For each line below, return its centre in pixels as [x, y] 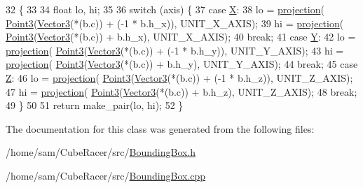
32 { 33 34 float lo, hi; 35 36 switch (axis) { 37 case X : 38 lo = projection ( [165, 9]
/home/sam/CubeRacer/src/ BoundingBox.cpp [106, 175]
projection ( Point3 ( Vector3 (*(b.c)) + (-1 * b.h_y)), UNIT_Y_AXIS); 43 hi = [175, 50]
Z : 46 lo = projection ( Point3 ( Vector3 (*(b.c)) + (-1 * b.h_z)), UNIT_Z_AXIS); [179, 77]
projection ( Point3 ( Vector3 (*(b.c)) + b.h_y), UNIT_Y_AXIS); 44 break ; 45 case [182, 64]
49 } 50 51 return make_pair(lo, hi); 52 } [95, 105]
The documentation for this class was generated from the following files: [160, 128]
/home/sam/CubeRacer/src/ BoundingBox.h [101, 152]
